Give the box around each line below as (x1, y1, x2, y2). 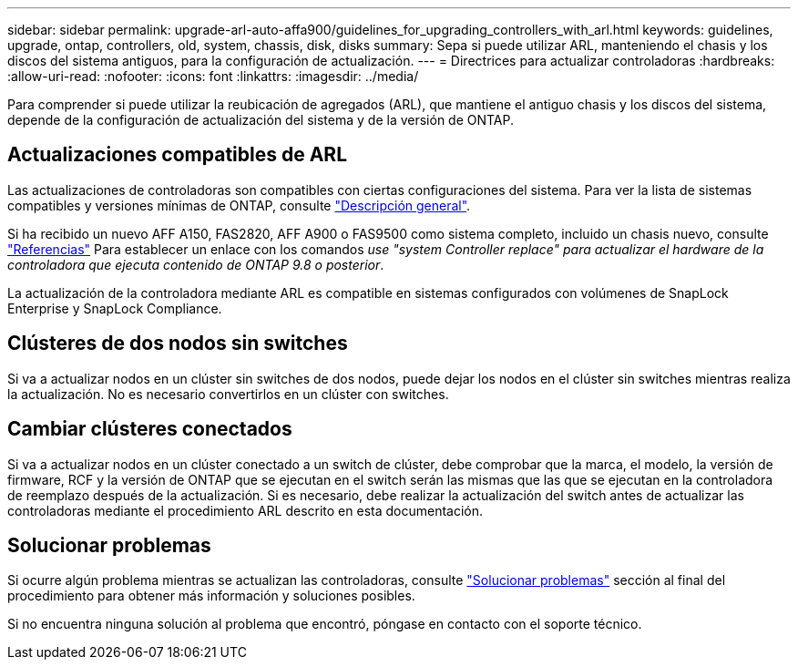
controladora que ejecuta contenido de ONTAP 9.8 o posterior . (7, 256, 384, 272)
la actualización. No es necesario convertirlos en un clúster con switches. (7, 385, 449, 402)
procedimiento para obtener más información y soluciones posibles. (7, 588, 415, 604)
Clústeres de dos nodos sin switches (7, 332, 348, 355)
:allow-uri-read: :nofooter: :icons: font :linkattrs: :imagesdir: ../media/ (7, 68, 419, 84)
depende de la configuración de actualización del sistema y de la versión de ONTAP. (7, 112, 515, 128)
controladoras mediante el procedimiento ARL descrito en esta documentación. (7, 502, 484, 518)
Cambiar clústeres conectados (7, 417, 292, 441)
